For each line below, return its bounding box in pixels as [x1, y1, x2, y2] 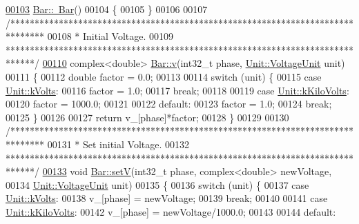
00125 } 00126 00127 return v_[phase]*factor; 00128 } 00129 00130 [6, 110, 289, 124]
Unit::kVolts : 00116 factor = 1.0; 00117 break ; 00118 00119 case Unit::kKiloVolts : [6, 83, 349, 97]
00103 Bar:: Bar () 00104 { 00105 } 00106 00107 [6, 2, 208, 16]
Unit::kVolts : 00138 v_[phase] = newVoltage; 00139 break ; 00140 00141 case [6, 191, 328, 205]
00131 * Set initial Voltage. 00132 [47, 136, 190, 151]
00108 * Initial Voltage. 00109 [47, 29, 174, 43]
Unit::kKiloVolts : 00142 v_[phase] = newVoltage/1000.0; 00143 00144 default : [6, 204, 336, 218]
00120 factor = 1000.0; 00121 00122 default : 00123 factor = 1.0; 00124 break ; [6, 96, 332, 111]
